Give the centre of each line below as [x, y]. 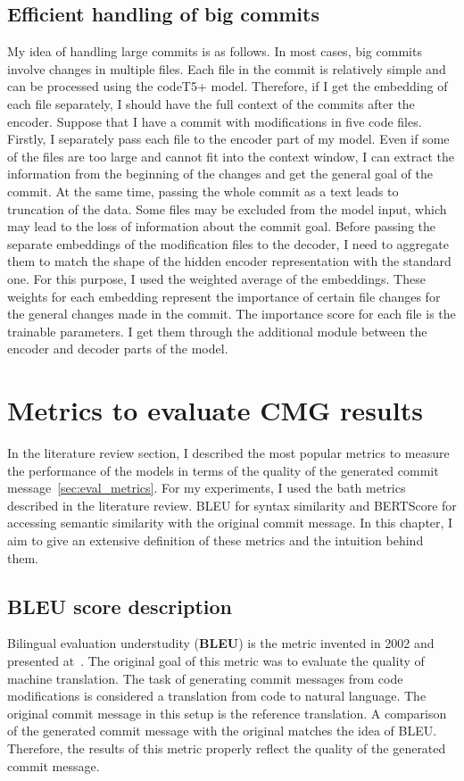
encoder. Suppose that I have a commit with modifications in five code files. [215, 121]
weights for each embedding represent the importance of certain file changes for [224, 296]
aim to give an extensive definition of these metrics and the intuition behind [215, 540]
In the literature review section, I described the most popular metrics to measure [228, 453]
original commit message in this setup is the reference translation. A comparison [227, 713]
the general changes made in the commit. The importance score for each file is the [232, 314]
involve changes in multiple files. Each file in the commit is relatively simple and [227, 68]
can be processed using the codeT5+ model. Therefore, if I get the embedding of [228, 86]
